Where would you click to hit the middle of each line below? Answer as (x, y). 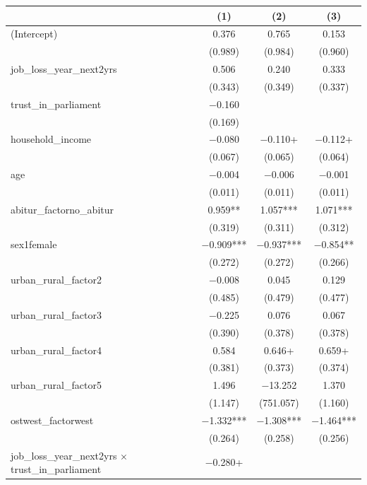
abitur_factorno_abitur (62, 209)
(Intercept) (34, 34)
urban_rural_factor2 (56, 280)
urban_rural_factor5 (56, 385)
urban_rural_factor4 (56, 350)
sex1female (34, 244)
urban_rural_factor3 (56, 314)
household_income (51, 139)
